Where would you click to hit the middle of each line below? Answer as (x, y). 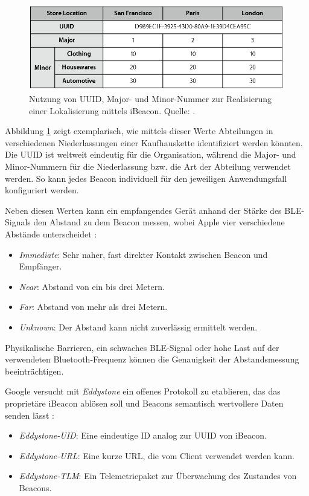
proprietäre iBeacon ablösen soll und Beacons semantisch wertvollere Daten (144, 403)
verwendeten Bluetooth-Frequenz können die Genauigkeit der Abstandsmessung (152, 359)
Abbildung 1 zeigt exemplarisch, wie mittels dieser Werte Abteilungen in (139, 131)
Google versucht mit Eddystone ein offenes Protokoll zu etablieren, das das (143, 391)
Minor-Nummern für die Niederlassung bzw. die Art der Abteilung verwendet (148, 166)
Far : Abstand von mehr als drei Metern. (93, 307)
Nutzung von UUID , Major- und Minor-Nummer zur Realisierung (151, 99)
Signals (18, 222)
